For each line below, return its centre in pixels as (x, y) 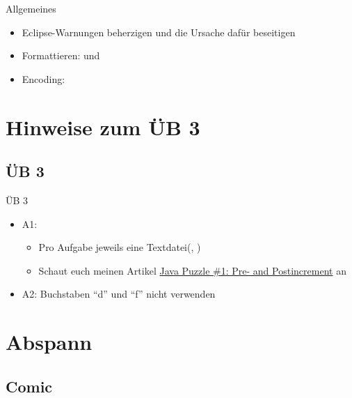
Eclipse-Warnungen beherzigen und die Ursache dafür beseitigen (159, 32)
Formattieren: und (61, 55)
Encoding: (43, 78)
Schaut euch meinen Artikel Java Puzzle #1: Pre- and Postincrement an (192, 270)
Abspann (49, 342)
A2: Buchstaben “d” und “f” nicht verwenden (119, 294)
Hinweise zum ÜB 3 (103, 127)
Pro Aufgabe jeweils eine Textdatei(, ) (120, 247)
